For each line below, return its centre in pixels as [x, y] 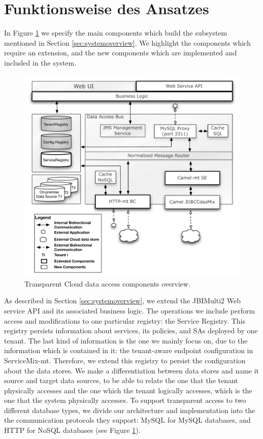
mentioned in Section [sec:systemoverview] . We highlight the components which [127, 42]
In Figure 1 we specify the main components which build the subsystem [116, 33]
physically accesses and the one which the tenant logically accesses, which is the [128, 390]
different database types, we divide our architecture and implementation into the [130, 410]
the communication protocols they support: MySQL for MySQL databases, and [127, 420]
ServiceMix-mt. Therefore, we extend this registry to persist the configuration [125, 360]
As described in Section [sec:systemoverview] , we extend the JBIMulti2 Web [122, 301]
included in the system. [40, 62]
